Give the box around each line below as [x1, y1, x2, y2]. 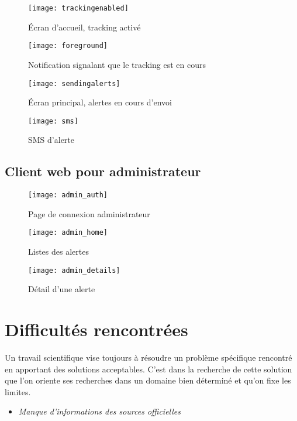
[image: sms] [28, 117, 78, 125]
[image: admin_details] [28, 266, 120, 275]
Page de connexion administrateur [28, 207, 150, 220]
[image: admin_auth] [28, 191, 108, 200]
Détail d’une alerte [28, 283, 95, 295]
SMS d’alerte [28, 134, 75, 146]
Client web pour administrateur [5, 162, 201, 180]
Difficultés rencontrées [5, 317, 188, 341]
